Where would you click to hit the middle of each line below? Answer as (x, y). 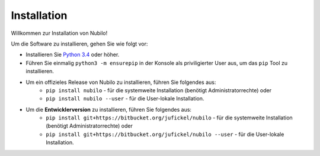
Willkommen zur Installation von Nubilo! (59, 33)
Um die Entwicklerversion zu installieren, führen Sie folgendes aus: (109, 109)
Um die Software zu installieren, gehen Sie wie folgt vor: (79, 44)
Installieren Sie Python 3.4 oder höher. (73, 55)
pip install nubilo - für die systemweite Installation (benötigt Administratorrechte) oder (159, 90)
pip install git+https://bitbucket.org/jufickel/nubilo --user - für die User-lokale (165, 134)
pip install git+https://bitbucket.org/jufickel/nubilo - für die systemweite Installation (169, 118)
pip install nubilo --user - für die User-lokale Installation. (125, 99)
